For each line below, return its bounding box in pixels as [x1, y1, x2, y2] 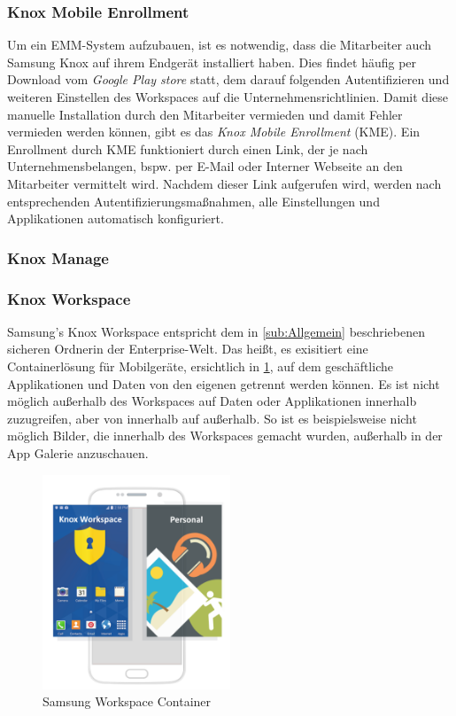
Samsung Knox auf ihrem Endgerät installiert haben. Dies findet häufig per [7, 52, 417, 71]
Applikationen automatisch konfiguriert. [7, 209, 224, 228]
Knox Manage [7, 246, 109, 268]
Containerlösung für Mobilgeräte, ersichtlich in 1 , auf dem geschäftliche [7, 357, 393, 375]
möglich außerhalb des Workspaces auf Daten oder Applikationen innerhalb [7, 392, 417, 410]
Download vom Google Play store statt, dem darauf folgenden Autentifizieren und [7, 70, 450, 89]
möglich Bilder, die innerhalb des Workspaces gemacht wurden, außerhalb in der [7, 426, 443, 445]
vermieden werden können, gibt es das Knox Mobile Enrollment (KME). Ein [7, 122, 421, 141]
